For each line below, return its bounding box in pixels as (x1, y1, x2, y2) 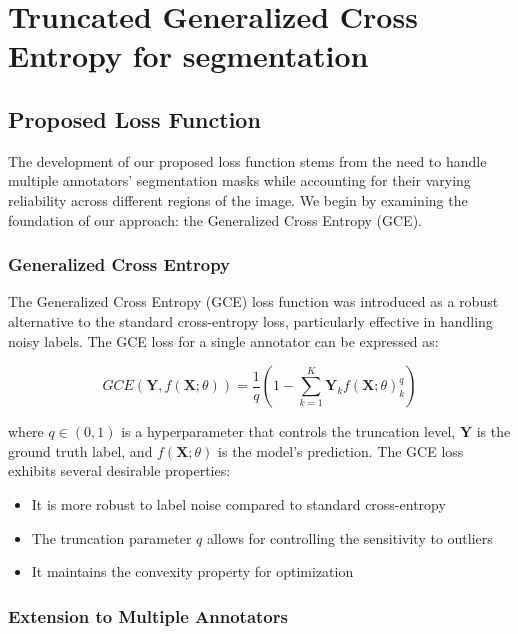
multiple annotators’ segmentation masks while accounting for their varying (8, 170, 471, 191)
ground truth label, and (8, 440, 153, 461)
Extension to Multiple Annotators (8, 603, 288, 628)
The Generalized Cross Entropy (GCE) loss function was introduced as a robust (8, 291, 499, 312)
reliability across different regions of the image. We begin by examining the (8, 189, 468, 210)
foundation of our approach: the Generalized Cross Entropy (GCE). (8, 209, 422, 230)
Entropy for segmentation (8, 35, 369, 76)
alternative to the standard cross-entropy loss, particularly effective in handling (8, 310, 493, 331)
